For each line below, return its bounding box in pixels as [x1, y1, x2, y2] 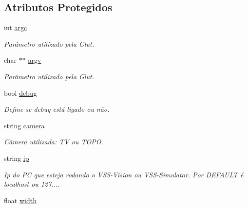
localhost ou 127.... [4, 179, 60, 189]
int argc [4, 22, 27, 33]
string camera [4, 120, 45, 130]
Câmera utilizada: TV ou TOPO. [4, 137, 103, 147]
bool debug [4, 87, 37, 98]
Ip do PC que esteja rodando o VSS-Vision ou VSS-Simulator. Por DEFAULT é [4, 169, 244, 179]
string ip [4, 153, 29, 163]
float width [4, 195, 37, 205]
